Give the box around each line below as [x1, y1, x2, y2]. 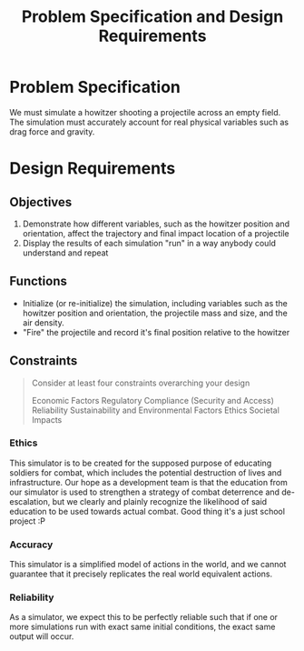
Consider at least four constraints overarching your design [31, 377, 250, 388]
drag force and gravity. [9, 125, 95, 137]
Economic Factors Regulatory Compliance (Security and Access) [31, 395, 275, 406]
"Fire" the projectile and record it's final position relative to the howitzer [22, 326, 290, 337]
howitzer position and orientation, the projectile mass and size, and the [22, 307, 288, 318]
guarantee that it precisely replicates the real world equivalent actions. [9, 568, 273, 579]
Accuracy [9, 538, 54, 551]
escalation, [9, 496, 51, 506]
